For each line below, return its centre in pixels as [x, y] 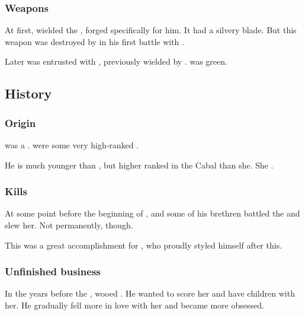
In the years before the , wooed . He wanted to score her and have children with [150, 293]
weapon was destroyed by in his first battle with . [94, 41]
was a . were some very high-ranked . [72, 145]
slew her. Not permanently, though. [69, 225]
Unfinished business [53, 271]
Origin [20, 122]
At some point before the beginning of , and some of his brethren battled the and [152, 213]
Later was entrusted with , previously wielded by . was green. [116, 61]
